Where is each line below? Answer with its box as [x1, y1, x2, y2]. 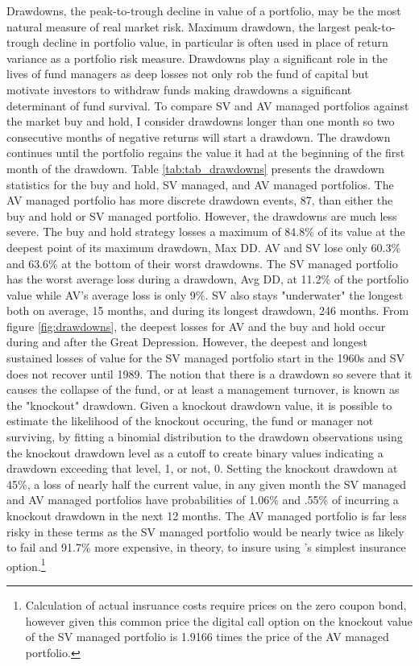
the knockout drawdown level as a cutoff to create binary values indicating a [6, 444, 384, 461]
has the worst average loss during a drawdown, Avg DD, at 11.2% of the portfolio [6, 271, 409, 287]
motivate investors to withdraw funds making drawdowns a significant [6, 81, 352, 97]
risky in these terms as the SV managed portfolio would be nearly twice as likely [6, 523, 404, 540]
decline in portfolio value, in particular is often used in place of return [43, 34, 388, 51]
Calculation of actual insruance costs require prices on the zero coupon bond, [25, 597, 407, 614]
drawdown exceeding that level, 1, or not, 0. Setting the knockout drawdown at [6, 460, 398, 477]
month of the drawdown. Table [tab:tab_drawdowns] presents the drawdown [6, 159, 385, 176]
